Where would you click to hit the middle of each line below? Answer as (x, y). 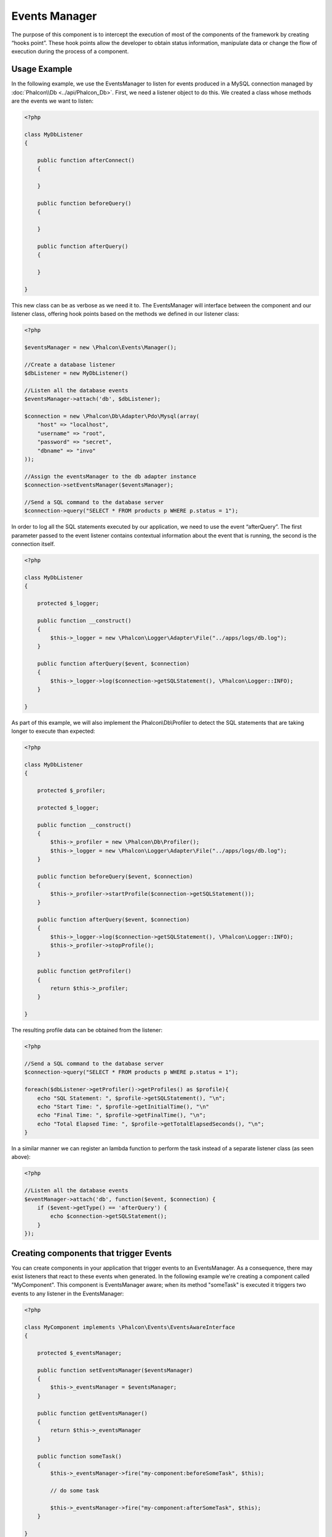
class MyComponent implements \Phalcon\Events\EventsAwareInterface (130, 1327)
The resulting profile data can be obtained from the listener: (87, 1030)
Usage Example (42, 69)
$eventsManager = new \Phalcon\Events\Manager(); (101, 347)
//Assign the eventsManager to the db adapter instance (110, 476)
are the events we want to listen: (52, 101)
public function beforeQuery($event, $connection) (115, 876)
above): (21, 1157)
